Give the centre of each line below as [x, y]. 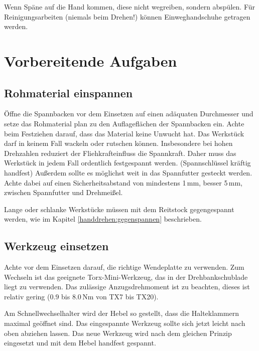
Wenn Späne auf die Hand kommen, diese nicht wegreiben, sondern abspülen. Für [130, 7]
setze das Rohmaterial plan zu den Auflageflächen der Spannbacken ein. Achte [124, 123]
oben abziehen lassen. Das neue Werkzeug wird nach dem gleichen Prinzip [118, 333]
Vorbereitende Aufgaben [91, 60]
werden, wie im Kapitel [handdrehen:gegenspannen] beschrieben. [103, 219]
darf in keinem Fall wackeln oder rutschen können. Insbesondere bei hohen [118, 143]
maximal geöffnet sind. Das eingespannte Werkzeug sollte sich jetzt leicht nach [125, 323]
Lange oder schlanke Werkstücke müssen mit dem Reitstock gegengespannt [119, 209]
